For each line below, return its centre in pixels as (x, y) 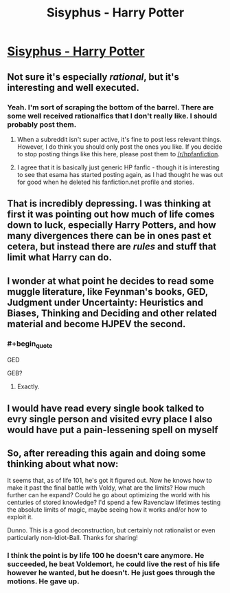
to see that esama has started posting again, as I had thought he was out (120, 174)
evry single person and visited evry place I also (110, 419)
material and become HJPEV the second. (96, 324)
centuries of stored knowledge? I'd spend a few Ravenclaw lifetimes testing (114, 502)
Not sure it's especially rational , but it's (93, 77)
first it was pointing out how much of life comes (111, 215)
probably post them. (42, 124)
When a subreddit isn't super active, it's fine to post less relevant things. (119, 139)
